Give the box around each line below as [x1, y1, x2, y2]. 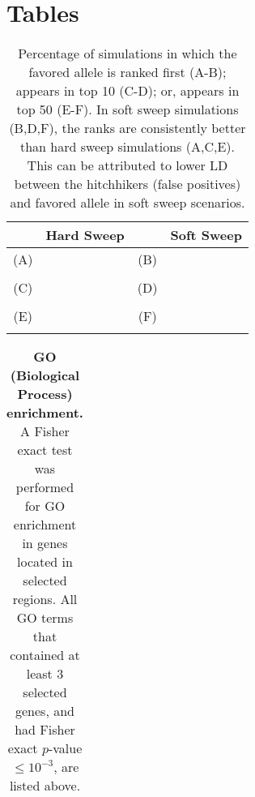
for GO [24, 496, 66, 516]
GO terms [16, 608, 74, 628]
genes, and [15, 701, 74, 721]
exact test [17, 440, 73, 460]
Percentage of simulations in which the [18, 44, 237, 63]
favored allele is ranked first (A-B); [28, 62, 227, 82]
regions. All [12, 589, 78, 609]
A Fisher [20, 422, 70, 441]
